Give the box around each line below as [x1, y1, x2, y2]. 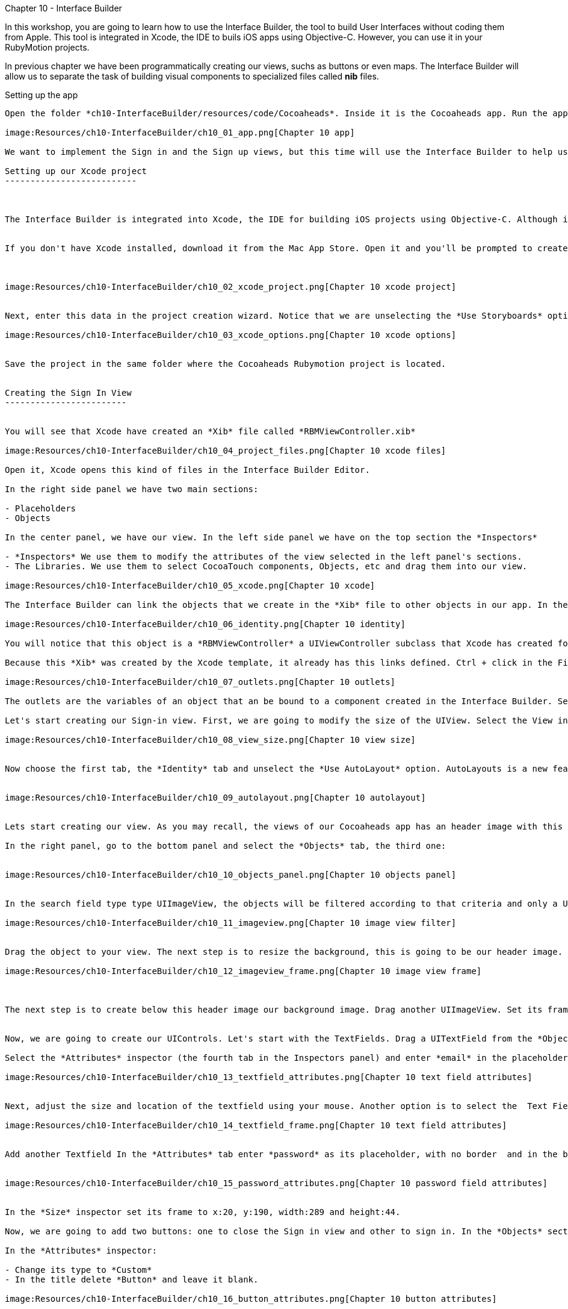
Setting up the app [5, 90, 78, 100]
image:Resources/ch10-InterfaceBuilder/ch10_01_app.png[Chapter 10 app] [5, 128, 355, 137]
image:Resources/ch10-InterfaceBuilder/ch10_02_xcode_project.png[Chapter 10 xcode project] [5, 282, 457, 292]
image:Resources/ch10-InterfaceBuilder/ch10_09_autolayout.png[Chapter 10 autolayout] [5, 793, 426, 802]
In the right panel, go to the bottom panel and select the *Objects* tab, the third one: [5, 841, 446, 851]
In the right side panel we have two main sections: [5, 484, 259, 494]
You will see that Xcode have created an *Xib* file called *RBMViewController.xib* [5, 426, 416, 436]
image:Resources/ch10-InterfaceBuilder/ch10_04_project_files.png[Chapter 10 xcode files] [5, 446, 446, 455]
